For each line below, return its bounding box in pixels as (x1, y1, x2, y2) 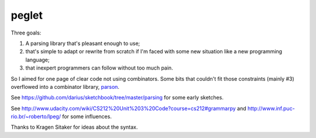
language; (25, 56, 50, 63)
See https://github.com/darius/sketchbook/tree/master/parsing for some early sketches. (11, 94, 224, 101)
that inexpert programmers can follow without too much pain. (25, 64, 173, 71)
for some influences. (62, 113, 112, 120)
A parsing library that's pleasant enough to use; (25, 40, 140, 47)
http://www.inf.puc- (247, 105, 295, 112)
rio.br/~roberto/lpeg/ (11, 113, 61, 120)
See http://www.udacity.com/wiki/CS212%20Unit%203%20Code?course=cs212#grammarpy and (11, 105, 247, 112)
